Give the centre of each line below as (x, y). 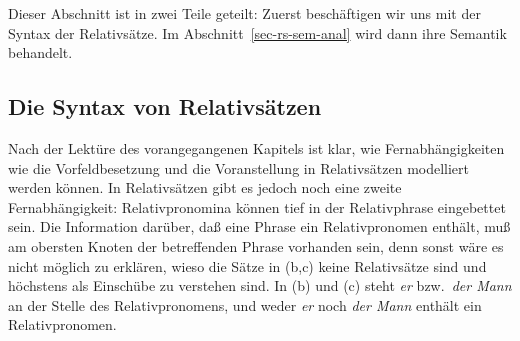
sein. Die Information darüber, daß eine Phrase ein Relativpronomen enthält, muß (259, 226)
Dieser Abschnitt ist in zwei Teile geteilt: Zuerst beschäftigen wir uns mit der (244, 13)
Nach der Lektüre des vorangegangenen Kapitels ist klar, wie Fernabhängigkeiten (256, 147)
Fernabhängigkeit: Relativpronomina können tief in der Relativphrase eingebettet (257, 206)
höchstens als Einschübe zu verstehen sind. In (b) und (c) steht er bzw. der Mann (260, 285)
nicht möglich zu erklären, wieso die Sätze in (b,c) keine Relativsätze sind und (247, 265)
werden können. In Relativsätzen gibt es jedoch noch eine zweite (205, 187)
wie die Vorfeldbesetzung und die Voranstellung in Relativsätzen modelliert (239, 167)
